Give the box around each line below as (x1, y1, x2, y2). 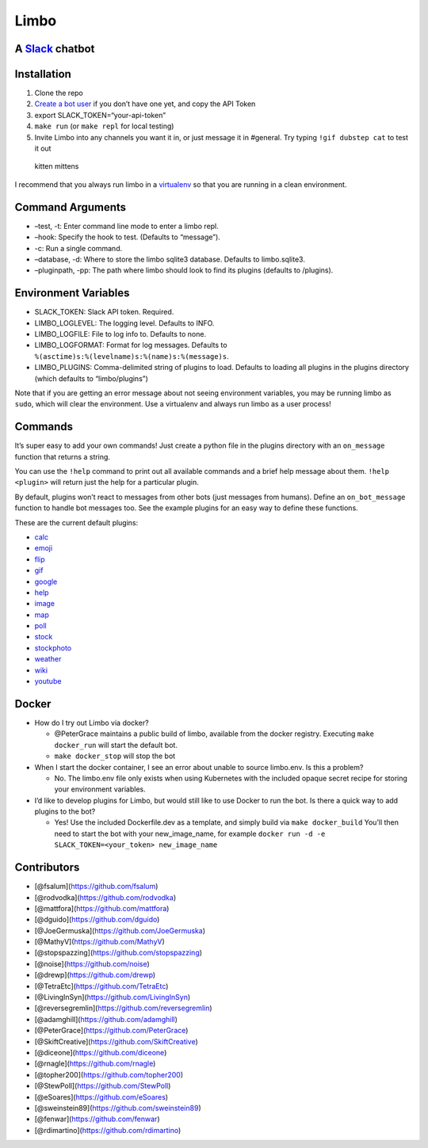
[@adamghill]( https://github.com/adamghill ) (34, 1014, 178, 1024)
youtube (34, 677, 62, 686)
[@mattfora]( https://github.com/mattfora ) (34, 903, 170, 913)
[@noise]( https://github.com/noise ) (34, 959, 150, 968)
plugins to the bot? (34, 807, 96, 816)
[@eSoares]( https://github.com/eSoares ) (34, 1092, 169, 1101)
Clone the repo (34, 88, 83, 98)
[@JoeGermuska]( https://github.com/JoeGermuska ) (34, 925, 206, 935)
